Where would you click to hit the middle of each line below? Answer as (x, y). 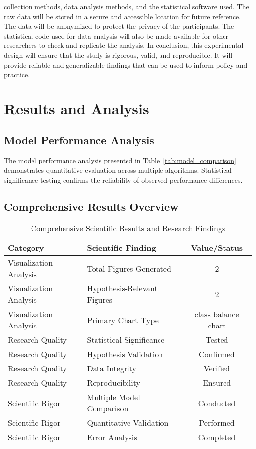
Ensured (217, 383)
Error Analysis (112, 437)
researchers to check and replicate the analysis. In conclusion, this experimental (124, 45)
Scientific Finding (121, 248)
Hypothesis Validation (125, 354)
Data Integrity (112, 368)
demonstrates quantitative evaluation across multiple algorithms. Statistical (118, 170)
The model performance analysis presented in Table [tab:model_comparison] (120, 160)
